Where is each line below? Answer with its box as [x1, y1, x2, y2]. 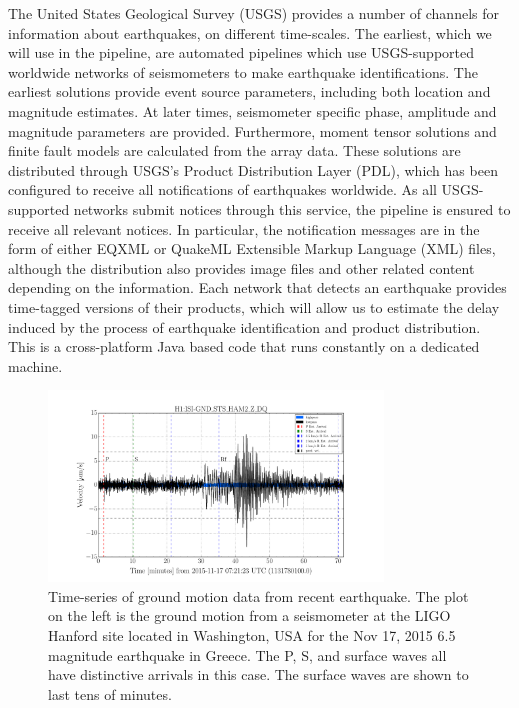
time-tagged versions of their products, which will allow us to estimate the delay [8, 296, 500, 317]
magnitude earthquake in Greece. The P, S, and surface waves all [48, 644, 447, 665]
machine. [8, 355, 63, 376]
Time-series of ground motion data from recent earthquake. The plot [48, 585, 469, 606]
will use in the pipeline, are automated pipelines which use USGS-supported [8, 42, 475, 63]
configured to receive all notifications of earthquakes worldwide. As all [8, 179, 437, 200]
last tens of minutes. [48, 683, 172, 704]
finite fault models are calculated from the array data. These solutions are [8, 140, 461, 161]
